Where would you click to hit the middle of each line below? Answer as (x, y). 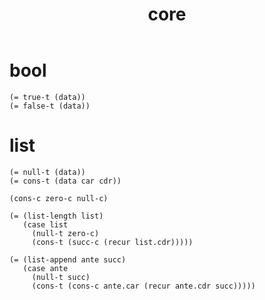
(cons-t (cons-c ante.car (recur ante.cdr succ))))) (143, 286)
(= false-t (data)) (50, 106)
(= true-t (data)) (47, 97)
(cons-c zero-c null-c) (59, 198)
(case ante (45, 268)
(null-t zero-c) (65, 233)
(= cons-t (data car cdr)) (65, 181)
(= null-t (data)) (47, 172)
